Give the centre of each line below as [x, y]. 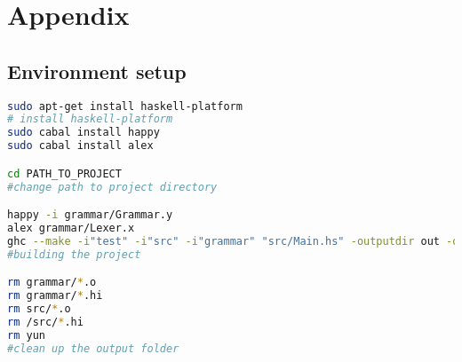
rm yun [26, 335]
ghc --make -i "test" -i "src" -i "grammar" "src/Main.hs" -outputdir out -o [233, 241]
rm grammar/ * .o [52, 283]
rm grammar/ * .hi [55, 296]
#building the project [74, 254]
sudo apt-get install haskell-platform [125, 106]
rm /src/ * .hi [45, 322]
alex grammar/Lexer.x [71, 228]
